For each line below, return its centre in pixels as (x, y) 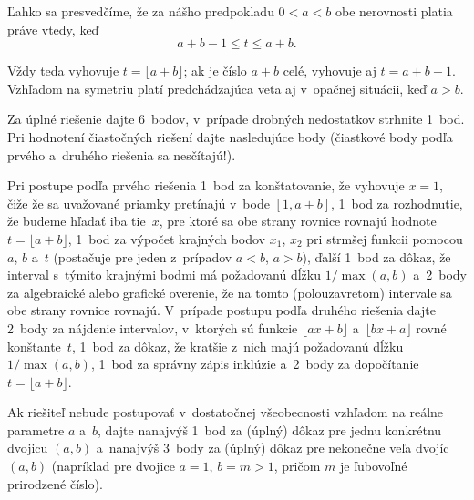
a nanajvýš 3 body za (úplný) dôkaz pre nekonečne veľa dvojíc (273, 448)
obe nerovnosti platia (394, 11)
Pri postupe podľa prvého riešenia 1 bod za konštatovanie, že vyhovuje (206, 185)
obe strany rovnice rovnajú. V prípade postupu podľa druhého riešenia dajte (222, 310)
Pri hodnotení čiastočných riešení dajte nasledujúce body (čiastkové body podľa (230, 136)
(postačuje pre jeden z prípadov (143, 256)
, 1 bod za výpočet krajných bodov (167, 238)
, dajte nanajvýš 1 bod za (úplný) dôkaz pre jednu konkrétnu (270, 429)
